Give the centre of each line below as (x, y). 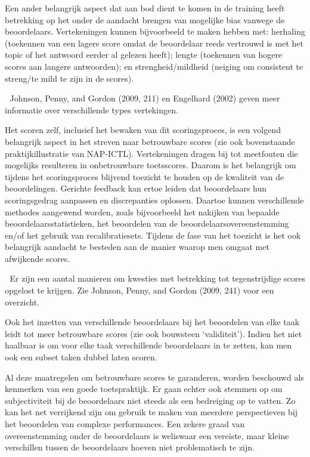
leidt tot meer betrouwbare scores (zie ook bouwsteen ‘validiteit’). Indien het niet (154, 333)
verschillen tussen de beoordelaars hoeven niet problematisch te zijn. (130, 447)
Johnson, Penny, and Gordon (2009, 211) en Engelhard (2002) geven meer (145, 98)
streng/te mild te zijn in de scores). (69, 78)
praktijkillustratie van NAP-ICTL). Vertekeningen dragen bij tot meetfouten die (151, 153)
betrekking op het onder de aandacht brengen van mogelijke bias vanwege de (145, 19)
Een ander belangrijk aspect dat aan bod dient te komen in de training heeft (145, 8)
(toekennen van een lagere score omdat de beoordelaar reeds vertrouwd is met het (154, 43)
